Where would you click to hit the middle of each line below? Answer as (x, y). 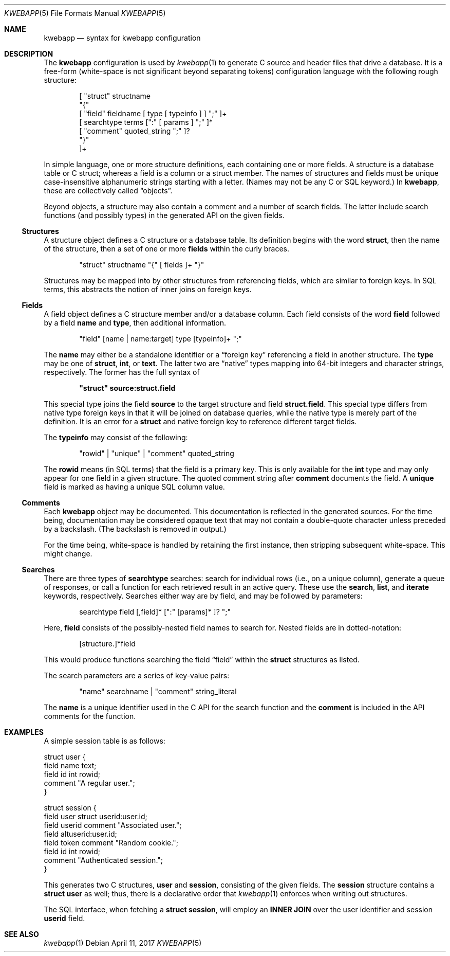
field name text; (70, 765)
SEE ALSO (22, 934)
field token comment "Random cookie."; (111, 843)
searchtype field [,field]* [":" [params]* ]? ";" (155, 612)
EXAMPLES (24, 732)
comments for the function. (90, 716)
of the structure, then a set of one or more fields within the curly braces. (166, 249)
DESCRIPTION (29, 54)
